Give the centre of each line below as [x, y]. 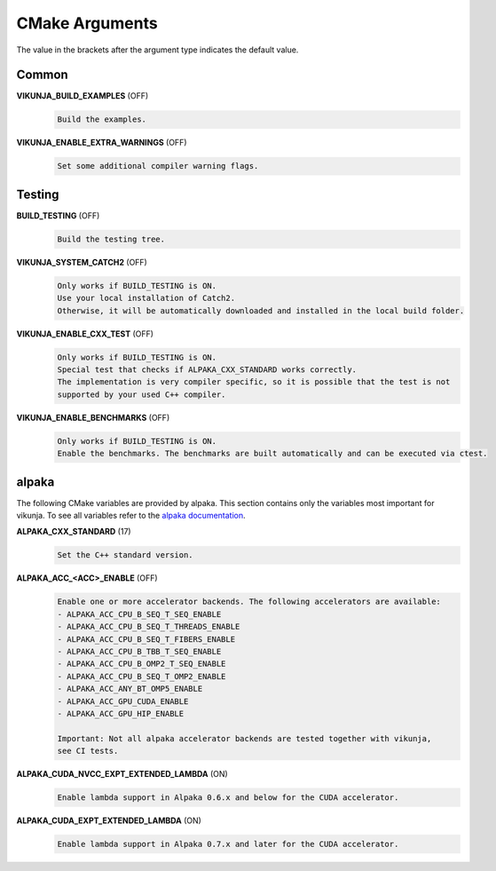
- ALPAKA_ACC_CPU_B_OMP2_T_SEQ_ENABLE [142, 664]
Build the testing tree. [111, 239]
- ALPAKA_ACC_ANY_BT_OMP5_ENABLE [130, 689]
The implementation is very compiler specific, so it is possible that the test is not [254, 382]
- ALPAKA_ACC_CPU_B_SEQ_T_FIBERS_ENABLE [146, 639]
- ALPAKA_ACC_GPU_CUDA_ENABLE [123, 701]
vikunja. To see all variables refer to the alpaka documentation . [131, 516]
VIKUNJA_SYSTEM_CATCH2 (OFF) [82, 262]
